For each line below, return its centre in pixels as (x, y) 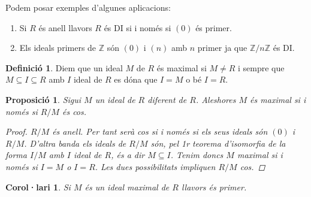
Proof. (16, 131)
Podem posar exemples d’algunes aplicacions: (88, 7)
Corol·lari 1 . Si (38, 187)
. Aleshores (216, 99)
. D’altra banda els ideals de (75, 143)
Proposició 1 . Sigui (43, 99)
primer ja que (222, 48)
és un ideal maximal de (127, 187)
